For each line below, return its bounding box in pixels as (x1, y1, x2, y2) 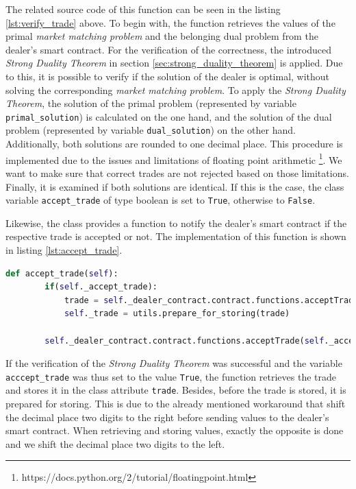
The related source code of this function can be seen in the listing (5, 2, 281, 16)
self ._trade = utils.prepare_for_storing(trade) (64, 309, 290, 319)
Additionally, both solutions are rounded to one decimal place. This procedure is (5, 136, 343, 151)
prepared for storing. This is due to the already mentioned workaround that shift (5, 396, 346, 410)
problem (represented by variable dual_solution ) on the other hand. (5, 123, 296, 137)
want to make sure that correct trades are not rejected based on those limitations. (5, 165, 349, 180)
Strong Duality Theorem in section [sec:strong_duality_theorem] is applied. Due (5, 56, 343, 70)
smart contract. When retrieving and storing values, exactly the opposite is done (5, 423, 344, 438)
